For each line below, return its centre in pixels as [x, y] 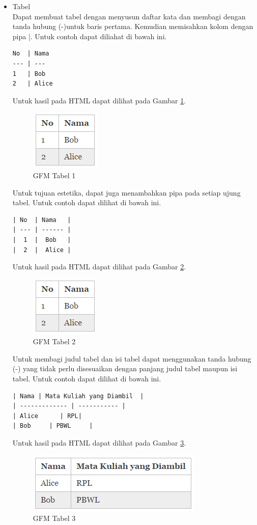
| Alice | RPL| [47, 416]
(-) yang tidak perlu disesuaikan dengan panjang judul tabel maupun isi [125, 368]
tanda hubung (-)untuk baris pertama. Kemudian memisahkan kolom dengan [133, 26]
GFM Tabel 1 [54, 175]
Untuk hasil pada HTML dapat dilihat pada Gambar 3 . [99, 443]
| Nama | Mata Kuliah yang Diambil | [78, 396]
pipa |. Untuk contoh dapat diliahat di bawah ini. [90, 36]
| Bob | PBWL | [53, 426]
